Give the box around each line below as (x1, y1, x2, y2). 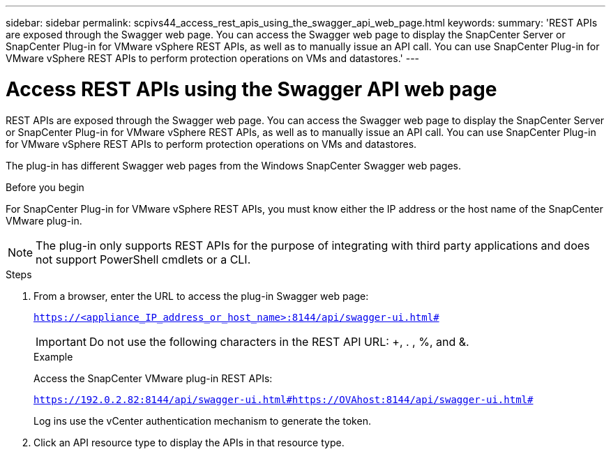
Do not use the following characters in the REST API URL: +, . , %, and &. (89, 334, 469, 349)
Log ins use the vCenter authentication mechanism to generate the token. (33, 414, 371, 427)
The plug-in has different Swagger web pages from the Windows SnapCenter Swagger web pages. (6, 159, 461, 172)
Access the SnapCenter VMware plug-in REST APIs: (33, 372, 273, 384)
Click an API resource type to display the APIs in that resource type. (33, 436, 345, 448)
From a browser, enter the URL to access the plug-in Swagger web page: (33, 289, 369, 302)
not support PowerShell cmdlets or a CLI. (36, 252, 251, 266)
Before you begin (6, 181, 84, 193)
